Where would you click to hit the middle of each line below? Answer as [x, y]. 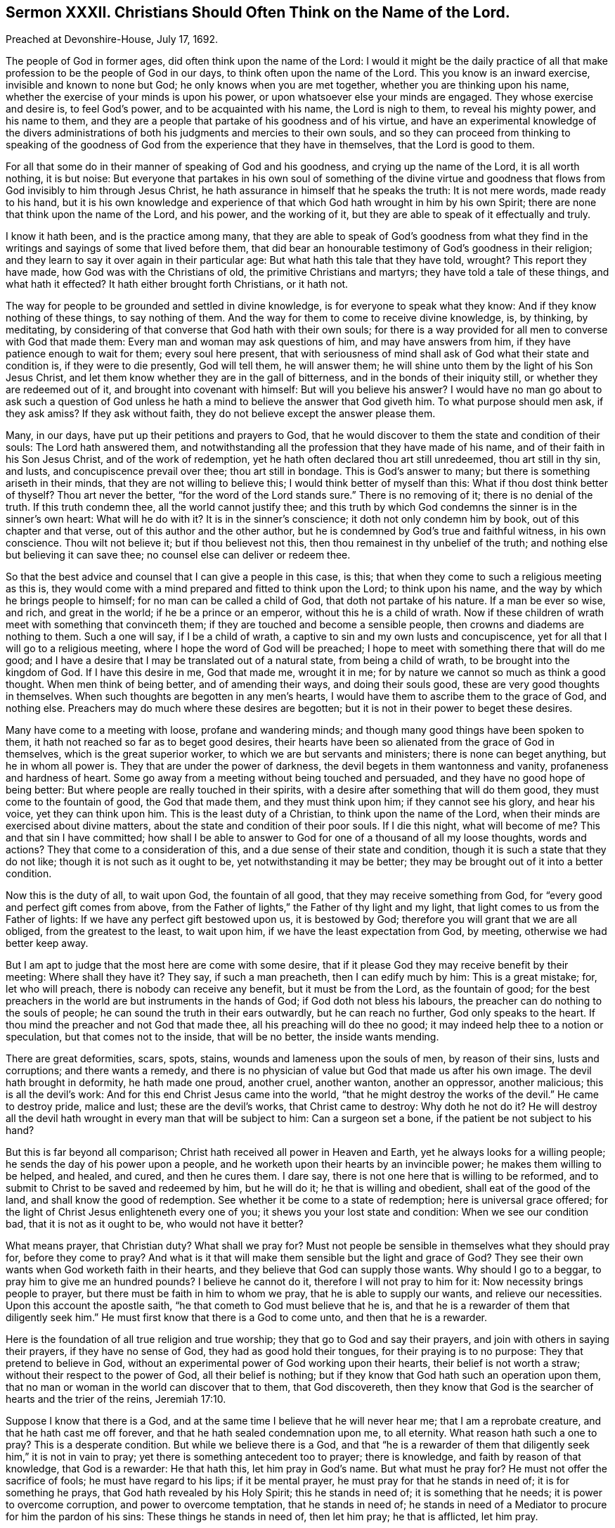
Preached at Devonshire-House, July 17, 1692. [112, 39]
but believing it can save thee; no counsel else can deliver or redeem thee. [178, 555]
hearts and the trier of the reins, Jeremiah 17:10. [116, 1399]
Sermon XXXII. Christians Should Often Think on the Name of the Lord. [258, 12]
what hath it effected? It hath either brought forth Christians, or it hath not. [177, 284]
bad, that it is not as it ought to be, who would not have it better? [155, 1224]
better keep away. [47, 943]
